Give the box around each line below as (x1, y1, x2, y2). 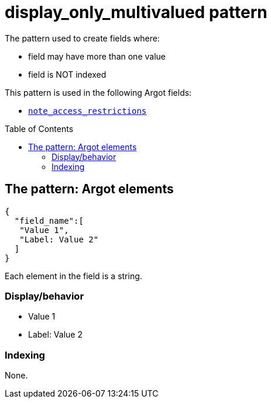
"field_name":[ (14, 216, 84, 225)
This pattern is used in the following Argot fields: (5, 87, 192, 98)
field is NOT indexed (28, 69, 107, 79)
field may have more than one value (28, 51, 166, 61)
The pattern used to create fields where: (5, 33, 160, 43)
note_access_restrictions (28, 106, 147, 116)
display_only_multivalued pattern (5, 2, 267, 22)
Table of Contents (5, 123, 74, 134)
